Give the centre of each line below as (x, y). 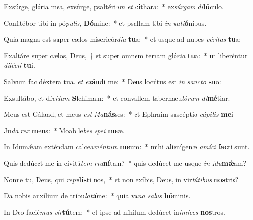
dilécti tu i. (19, 65)
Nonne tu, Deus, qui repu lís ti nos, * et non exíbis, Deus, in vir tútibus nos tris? (121, 179)
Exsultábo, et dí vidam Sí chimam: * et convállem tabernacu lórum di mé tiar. (117, 97)
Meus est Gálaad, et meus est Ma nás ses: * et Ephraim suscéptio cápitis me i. (119, 114)
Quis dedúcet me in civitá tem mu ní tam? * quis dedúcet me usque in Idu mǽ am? (125, 162)
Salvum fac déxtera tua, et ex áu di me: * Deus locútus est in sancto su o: (113, 81)
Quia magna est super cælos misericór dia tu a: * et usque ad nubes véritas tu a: (123, 39)
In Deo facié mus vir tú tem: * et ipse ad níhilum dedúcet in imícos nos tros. (115, 212)
